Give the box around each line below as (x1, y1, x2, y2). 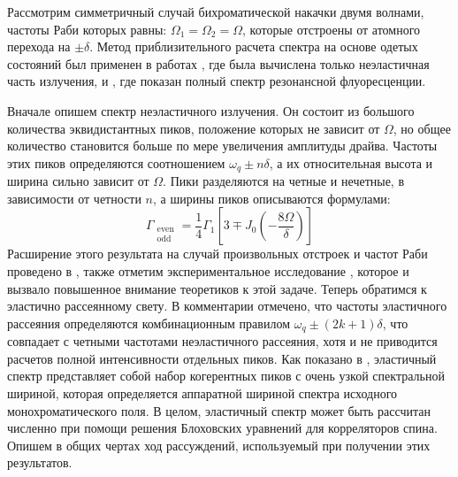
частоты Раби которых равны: (7, 19, 167, 38)
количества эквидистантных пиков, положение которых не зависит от (7, 119, 380, 137)
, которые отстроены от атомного (242, 19, 421, 38)
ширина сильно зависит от (7, 172, 149, 190)
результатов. (7, 453, 73, 472)
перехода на (7, 37, 71, 56)
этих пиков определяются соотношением (7, 153, 225, 172)
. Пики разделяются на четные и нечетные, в (163, 172, 405, 190)
